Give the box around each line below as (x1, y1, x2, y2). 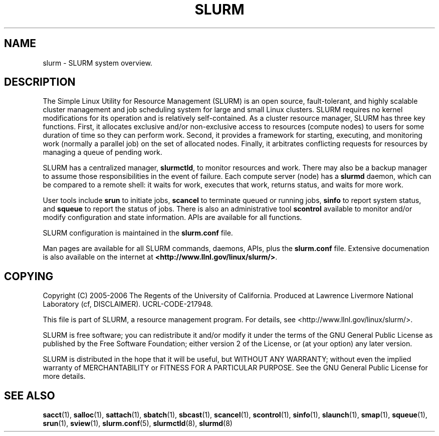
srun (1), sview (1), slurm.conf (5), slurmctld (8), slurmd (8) (43, 419, 233, 428)
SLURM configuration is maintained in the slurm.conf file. (43, 229, 233, 238)
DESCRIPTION (4, 76, 76, 89)
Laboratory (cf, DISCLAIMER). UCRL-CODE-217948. (43, 300, 213, 309)
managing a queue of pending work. (43, 148, 162, 157)
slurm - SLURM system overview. (43, 58, 152, 67)
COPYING (4, 270, 54, 283)
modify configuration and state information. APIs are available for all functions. (43, 213, 302, 222)
